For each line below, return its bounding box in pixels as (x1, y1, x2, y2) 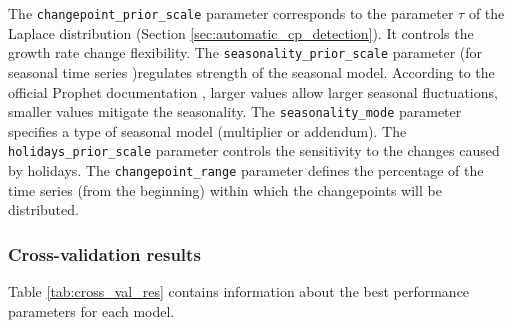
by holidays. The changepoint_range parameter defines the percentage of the (8, 160, 484, 180)
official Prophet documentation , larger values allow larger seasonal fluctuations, (8, 81, 498, 102)
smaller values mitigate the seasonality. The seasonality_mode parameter (8, 101, 462, 122)
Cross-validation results (8, 241, 201, 266)
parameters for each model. (8, 300, 175, 321)
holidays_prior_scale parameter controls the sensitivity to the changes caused (8, 140, 500, 161)
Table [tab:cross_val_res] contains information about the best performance (8, 281, 470, 302)
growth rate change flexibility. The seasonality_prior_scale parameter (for (8, 42, 483, 63)
